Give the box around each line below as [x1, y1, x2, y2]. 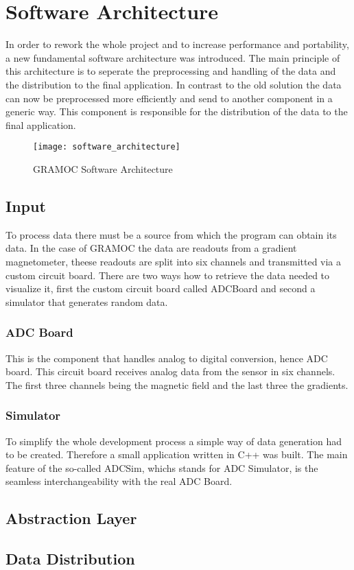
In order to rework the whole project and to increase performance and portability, [5, 37, 349, 51]
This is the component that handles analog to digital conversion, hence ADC [5, 351, 328, 365]
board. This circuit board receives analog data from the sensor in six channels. [5, 364, 335, 379]
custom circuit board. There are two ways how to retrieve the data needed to [5, 268, 330, 282]
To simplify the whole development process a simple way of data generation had [5, 434, 342, 448]
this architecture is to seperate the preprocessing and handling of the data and [5, 64, 336, 78]
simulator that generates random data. [5, 294, 168, 309]
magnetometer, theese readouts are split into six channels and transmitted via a [5, 254, 342, 268]
